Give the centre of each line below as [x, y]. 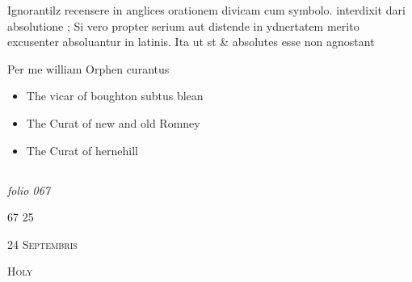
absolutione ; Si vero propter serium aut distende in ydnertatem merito [183, 25]
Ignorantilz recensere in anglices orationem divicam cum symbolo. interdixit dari [206, 10]
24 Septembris [42, 244]
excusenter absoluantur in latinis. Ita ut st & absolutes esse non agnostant [191, 42]
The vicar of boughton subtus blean [115, 96]
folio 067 [29, 189]
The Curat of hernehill [82, 150]
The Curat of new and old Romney [113, 122]
